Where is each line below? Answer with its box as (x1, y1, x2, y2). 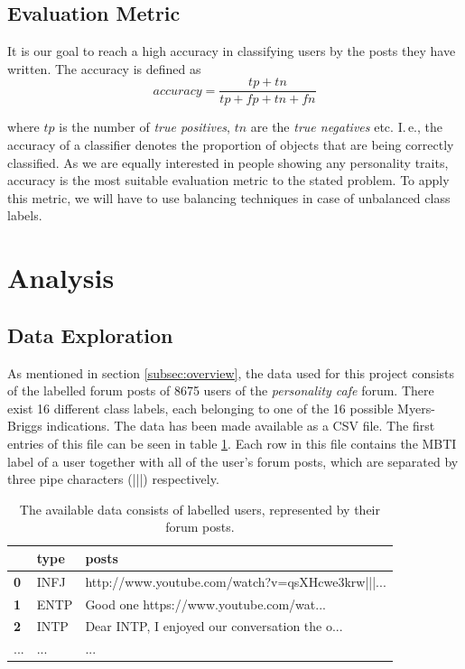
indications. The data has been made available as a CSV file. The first (46, 416, 435, 435)
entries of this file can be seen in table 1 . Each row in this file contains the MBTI (7, 433, 457, 452)
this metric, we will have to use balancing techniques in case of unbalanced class (7, 188, 451, 207)
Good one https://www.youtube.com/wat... (85, 594, 326, 613)
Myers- (397, 398, 435, 417)
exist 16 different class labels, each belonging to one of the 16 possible (7, 398, 394, 417)
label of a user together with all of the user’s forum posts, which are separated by (7, 451, 459, 470)
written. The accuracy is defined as (7, 59, 201, 78)
